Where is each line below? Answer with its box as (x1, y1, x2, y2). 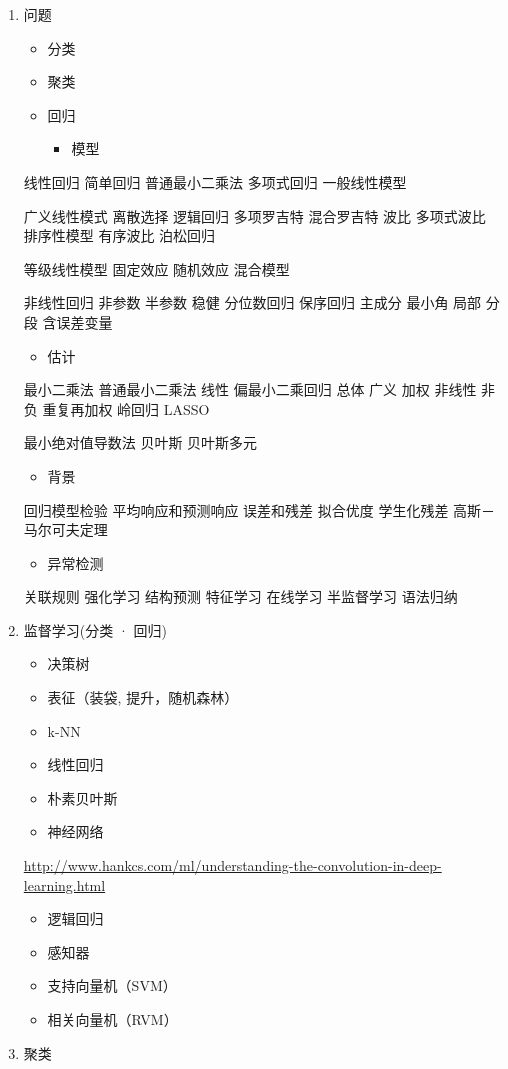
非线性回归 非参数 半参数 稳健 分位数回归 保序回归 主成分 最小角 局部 (23, 292, 482, 313)
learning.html (23, 874, 106, 895)
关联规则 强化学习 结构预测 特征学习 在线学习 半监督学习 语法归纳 (23, 586, 458, 607)
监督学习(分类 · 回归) (23, 619, 167, 640)
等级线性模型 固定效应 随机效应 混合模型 (23, 258, 290, 279)
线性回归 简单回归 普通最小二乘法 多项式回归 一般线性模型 (23, 171, 407, 192)
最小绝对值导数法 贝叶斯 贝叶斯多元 (23, 432, 258, 453)
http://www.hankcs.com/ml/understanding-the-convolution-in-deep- (23, 855, 442, 876)
